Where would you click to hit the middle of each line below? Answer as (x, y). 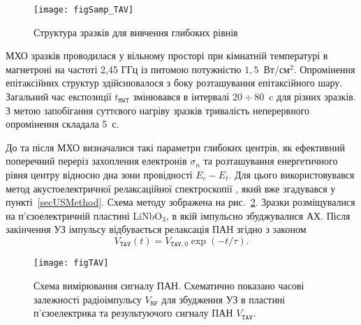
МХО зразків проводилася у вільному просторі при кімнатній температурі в (167, 55)
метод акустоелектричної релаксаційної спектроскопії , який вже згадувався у (171, 188)
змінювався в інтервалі (181, 97)
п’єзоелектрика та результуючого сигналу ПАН (133, 313)
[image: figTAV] (71, 263)
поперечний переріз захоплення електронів (96, 161)
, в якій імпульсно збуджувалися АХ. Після (258, 215)
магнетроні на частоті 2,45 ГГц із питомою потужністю (124, 69)
